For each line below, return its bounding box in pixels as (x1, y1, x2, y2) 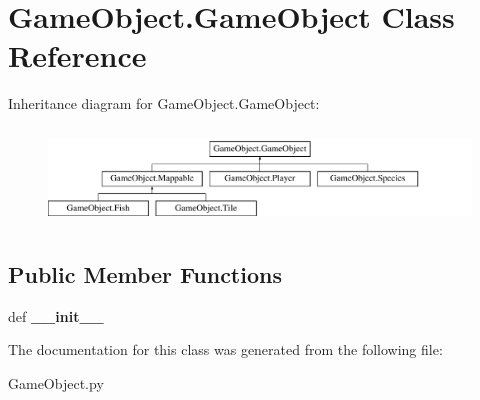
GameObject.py (8, 372, 104, 393)
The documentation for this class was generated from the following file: (8, 339, 443, 360)
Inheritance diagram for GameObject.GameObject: (8, 93, 320, 114)
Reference (8, 35, 147, 76)
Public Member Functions (8, 258, 282, 289)
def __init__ (8, 305, 104, 326)
